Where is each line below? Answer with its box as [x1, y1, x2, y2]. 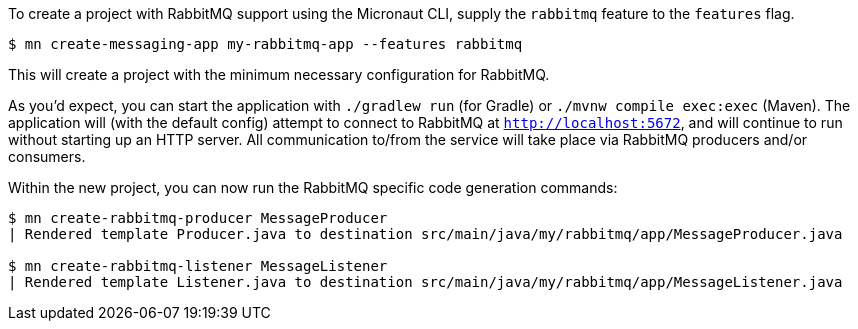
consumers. [8, 148, 86, 165]
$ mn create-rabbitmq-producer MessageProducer [8, 210, 388, 226]
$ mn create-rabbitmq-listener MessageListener [8, 258, 388, 274]
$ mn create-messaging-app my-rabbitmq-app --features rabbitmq [8, 36, 523, 52]
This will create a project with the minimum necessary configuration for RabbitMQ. [8, 66, 550, 83]
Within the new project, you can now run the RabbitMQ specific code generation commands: [8, 179, 618, 196]
